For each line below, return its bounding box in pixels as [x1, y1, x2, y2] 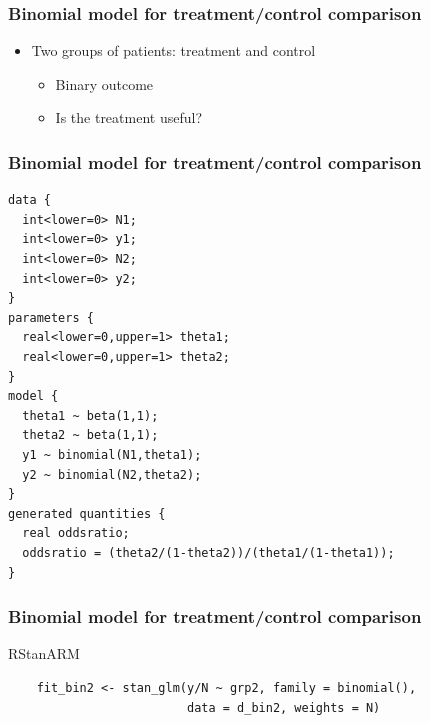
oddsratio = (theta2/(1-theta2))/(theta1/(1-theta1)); [22, 545, 395, 560]
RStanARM [8, 643, 80, 664]
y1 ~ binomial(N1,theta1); [22, 447, 202, 462]
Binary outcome [55, 73, 154, 94]
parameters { [8, 310, 94, 325]
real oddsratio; [22, 526, 130, 541]
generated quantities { [8, 506, 166, 521]
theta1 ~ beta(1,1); [22, 408, 159, 423]
